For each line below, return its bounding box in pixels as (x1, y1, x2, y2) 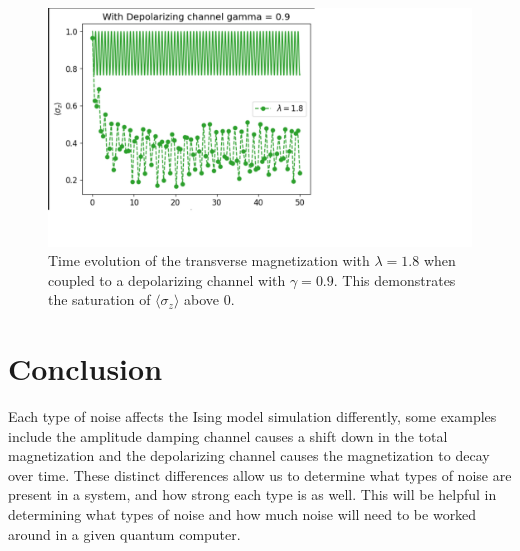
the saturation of (48, 289, 151, 310)
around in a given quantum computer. (8, 523, 241, 544)
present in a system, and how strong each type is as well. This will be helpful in (8, 484, 497, 505)
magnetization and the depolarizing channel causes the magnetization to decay (8, 445, 490, 466)
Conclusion (8, 348, 163, 389)
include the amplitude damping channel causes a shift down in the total (8, 425, 448, 446)
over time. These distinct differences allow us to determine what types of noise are (8, 464, 512, 485)
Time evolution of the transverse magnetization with (48, 250, 370, 271)
